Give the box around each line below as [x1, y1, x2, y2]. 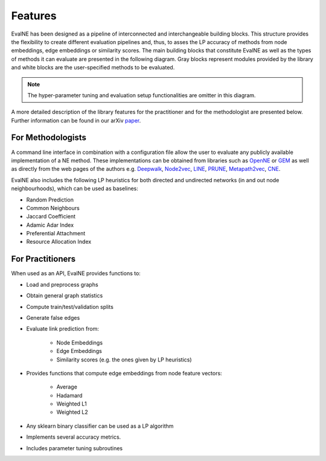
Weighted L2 [56, 409, 89, 416]
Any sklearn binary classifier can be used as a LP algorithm [26, 422, 174, 430]
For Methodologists [11, 133, 87, 143]
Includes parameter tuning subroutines [26, 444, 123, 452]
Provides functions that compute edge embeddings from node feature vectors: [26, 369, 223, 377]
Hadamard [56, 392, 83, 399]
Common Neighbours [26, 204, 80, 211]
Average [56, 383, 78, 390]
